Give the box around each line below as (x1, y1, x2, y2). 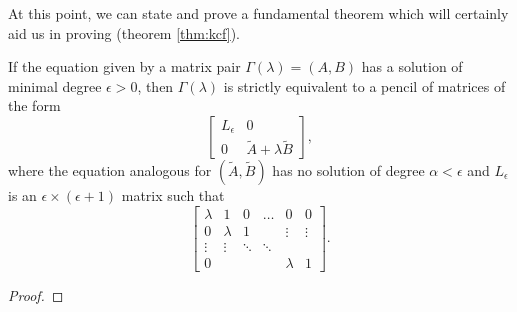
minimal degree (8, 75, 102, 96)
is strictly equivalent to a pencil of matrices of (223, 75, 506, 96)
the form (8, 95, 61, 116)
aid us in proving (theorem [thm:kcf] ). (8, 22, 240, 43)
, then (137, 75, 174, 96)
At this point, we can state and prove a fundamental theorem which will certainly (8, 3, 509, 23)
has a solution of (361, 56, 463, 77)
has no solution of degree (272, 159, 425, 180)
